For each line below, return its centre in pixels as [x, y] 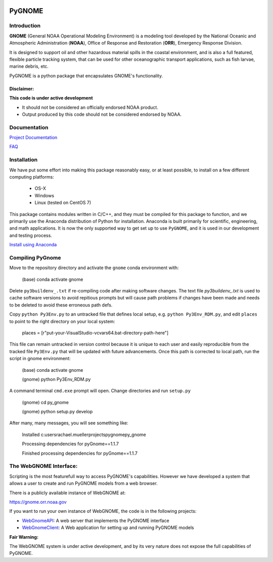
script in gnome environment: [40, 359]
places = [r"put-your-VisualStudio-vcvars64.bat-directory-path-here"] [95, 333]
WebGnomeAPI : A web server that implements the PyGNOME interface [96, 521]
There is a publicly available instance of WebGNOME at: [67, 493]
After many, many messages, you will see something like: [69, 423]
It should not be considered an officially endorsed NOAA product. [90, 107]
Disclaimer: [22, 89]
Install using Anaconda [33, 245]
